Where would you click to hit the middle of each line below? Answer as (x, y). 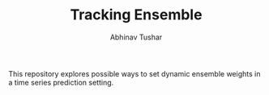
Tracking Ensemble (136, 15)
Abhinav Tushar (136, 37)
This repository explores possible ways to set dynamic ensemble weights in (134, 73)
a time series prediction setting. (61, 82)
